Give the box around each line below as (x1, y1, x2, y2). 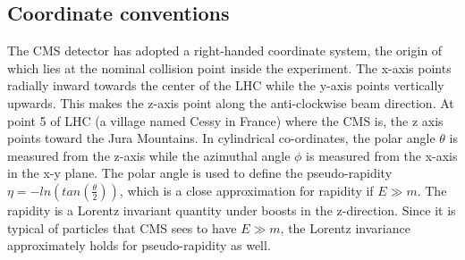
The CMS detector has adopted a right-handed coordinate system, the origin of (7, 41, 443, 60)
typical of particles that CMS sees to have (7, 218, 237, 237)
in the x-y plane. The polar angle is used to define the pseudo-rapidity (7, 164, 393, 182)
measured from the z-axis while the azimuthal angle (7, 146, 291, 164)
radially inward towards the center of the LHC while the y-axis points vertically (7, 76, 444, 95)
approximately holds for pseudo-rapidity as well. (7, 236, 271, 255)
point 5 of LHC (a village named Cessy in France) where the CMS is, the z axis (7, 111, 444, 130)
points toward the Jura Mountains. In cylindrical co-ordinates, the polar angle (7, 129, 435, 147)
